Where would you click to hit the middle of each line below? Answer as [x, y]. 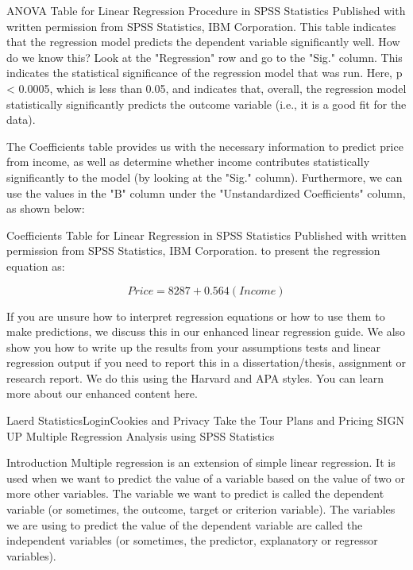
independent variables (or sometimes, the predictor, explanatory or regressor [192, 540]
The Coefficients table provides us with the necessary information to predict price [205, 146]
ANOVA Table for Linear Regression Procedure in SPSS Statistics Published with [206, 10]
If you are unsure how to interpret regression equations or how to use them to [196, 316]
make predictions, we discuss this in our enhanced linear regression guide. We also [206, 331]
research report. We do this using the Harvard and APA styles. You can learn [195, 377]
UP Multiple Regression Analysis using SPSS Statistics [141, 435]
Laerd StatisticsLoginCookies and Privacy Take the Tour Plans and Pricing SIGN [205, 420]
